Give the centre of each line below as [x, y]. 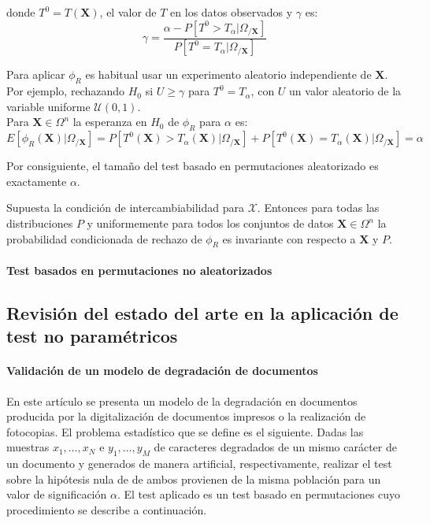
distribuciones [40, 223]
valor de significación [57, 494]
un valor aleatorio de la [345, 91]
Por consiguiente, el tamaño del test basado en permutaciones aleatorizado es [193, 166]
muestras [28, 447]
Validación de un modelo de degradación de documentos [162, 371]
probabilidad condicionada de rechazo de [104, 238]
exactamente [37, 181]
